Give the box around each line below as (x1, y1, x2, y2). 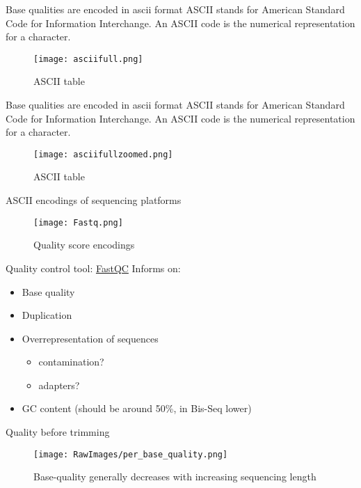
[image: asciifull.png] (33, 54, 143, 64)
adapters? (38, 377, 80, 392)
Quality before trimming (6, 425, 110, 439)
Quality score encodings (33, 237, 135, 252)
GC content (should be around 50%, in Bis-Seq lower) (22, 401, 252, 416)
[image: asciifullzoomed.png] (33, 149, 173, 159)
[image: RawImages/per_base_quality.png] (33, 449, 228, 459)
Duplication (22, 308, 72, 322)
